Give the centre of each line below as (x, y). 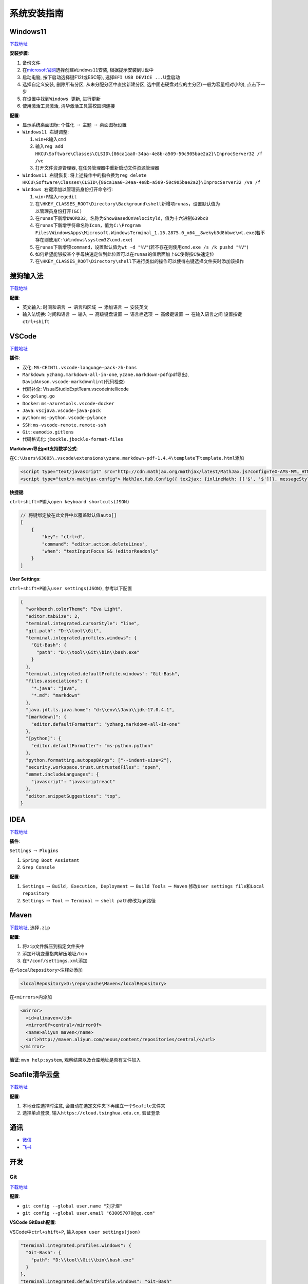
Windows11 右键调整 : (46, 132)
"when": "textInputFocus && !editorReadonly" (100, 551)
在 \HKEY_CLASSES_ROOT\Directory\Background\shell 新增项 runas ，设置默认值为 (128, 204)
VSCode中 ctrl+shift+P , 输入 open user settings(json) (75, 1232)
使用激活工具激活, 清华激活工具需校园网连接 (69, 106)
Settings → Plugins (34, 851)
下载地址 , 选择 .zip (30, 928)
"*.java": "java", (54, 688)
